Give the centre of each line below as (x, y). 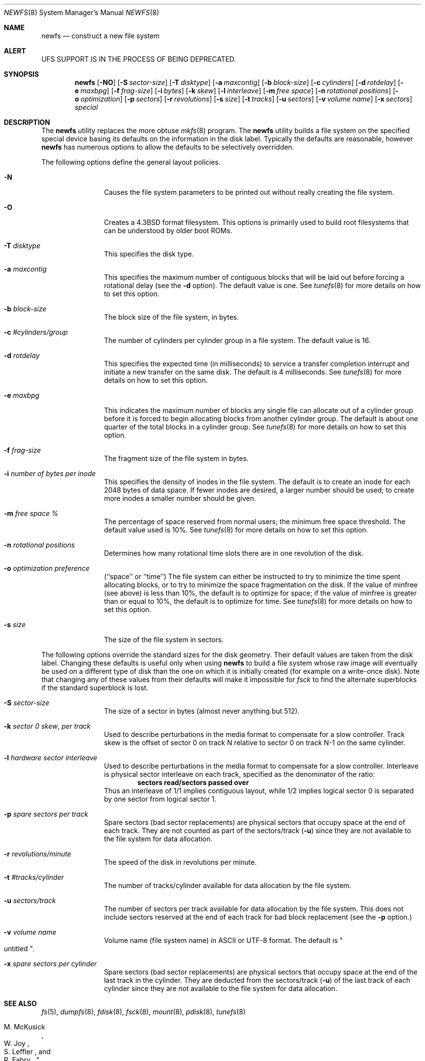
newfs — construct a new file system (100, 36)
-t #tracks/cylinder (34, 877)
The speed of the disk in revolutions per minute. (180, 862)
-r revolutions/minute (38, 854)
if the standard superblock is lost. (95, 688)
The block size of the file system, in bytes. (172, 317)
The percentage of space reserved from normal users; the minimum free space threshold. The (255, 522)
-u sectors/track (30, 900)
